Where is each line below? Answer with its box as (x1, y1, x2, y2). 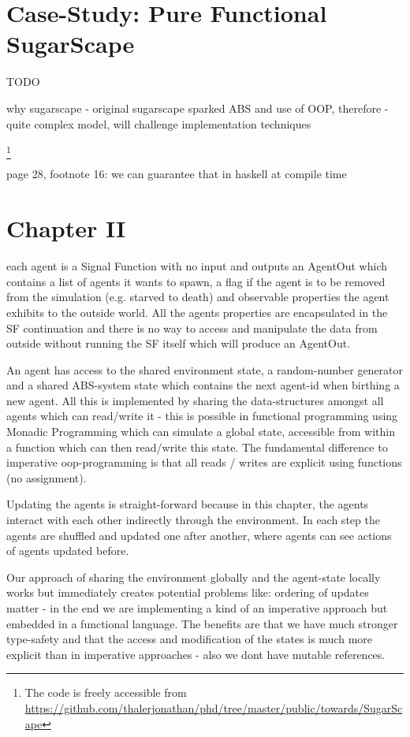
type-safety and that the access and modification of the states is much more (6, 631, 373, 647)
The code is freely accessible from (24, 684, 187, 701)
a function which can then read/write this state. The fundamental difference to (6, 438, 388, 455)
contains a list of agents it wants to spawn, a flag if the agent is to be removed (6, 273, 386, 289)
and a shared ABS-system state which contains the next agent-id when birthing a (6, 377, 400, 393)
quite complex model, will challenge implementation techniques (6, 115, 311, 132)
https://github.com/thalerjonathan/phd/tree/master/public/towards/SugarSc (24, 699, 403, 716)
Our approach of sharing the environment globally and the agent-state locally (6, 568, 381, 585)
